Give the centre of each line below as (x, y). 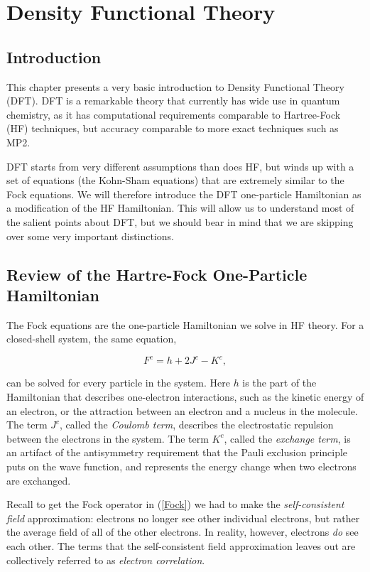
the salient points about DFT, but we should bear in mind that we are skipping (180, 221)
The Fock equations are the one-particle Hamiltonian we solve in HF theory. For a (185, 324)
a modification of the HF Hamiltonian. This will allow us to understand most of (180, 208)
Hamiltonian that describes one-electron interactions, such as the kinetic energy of (185, 396)
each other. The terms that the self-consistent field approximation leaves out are (181, 545)
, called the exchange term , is (287, 438)
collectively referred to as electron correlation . (106, 560)
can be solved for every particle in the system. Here (118, 383)
